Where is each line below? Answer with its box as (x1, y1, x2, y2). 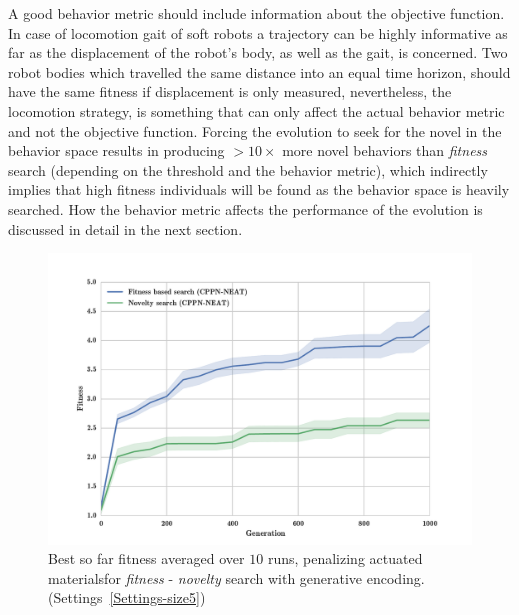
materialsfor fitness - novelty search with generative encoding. (48, 567, 425, 588)
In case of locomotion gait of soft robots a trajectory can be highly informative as (8, 22, 508, 43)
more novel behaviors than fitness (282, 140, 488, 161)
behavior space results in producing (8, 140, 225, 161)
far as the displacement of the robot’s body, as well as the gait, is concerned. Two (8, 42, 508, 63)
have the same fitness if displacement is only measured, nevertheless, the (8, 81, 452, 102)
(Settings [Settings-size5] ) (48, 587, 206, 608)
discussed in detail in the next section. (8, 218, 243, 239)
